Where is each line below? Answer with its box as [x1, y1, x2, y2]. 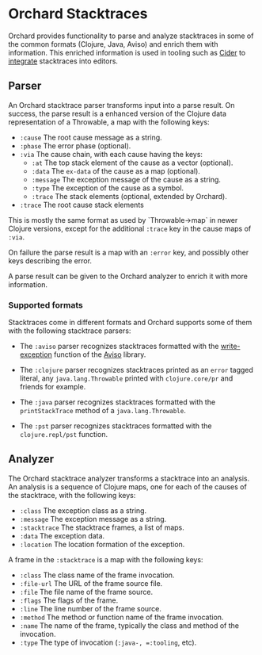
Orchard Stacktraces [8, 5, 148, 23]
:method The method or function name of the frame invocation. [19, 612, 224, 622]
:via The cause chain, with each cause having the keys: [19, 149, 203, 159]
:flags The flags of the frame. [19, 596, 119, 605]
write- [220, 342, 241, 351]
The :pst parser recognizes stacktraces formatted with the [19, 421, 212, 431]
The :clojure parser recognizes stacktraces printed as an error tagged [19, 366, 253, 375]
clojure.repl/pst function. [19, 430, 108, 439]
